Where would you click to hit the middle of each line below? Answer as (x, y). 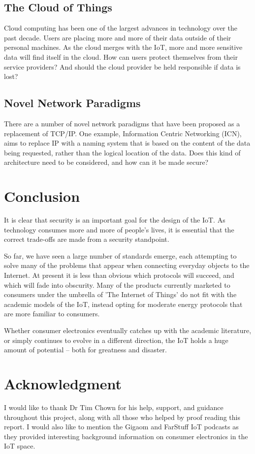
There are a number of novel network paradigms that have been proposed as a (122, 123)
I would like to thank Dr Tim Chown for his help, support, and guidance (114, 407)
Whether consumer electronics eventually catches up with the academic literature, (128, 330)
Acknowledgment (63, 383)
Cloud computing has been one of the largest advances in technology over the (121, 28)
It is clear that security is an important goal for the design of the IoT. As (115, 220)
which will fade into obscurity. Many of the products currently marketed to (117, 284)
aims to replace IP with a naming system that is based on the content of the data (127, 143)
